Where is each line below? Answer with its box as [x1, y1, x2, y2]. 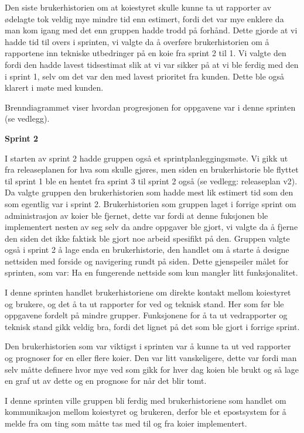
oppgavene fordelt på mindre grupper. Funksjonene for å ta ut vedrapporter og [5, 309, 288, 321]
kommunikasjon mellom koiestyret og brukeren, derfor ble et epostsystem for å [5, 405, 286, 418]
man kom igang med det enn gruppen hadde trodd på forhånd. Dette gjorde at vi [5, 24, 298, 36]
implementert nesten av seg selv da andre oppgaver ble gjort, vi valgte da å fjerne [5, 221, 298, 233]
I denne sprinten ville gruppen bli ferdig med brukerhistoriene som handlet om [5, 394, 286, 406]
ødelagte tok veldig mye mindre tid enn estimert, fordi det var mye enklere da [5, 12, 284, 25]
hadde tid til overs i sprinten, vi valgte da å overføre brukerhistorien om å [5, 35, 269, 47]
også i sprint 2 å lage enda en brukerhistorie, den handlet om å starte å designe [5, 243, 289, 256]
